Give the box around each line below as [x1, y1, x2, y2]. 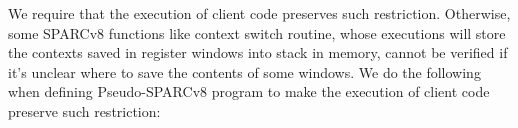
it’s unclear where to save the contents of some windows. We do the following [8, 61, 481, 82]
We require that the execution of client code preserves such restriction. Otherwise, [8, 3, 511, 23]
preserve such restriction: [8, 100, 161, 121]
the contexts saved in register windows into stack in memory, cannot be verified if [8, 42, 508, 63]
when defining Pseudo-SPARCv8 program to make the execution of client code [8, 81, 490, 102]
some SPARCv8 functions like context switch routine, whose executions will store [8, 22, 506, 43]
